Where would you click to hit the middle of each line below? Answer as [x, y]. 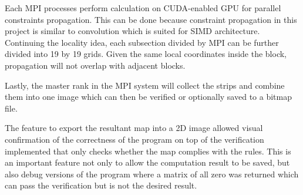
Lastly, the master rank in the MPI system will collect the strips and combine [145, 85]
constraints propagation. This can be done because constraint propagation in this [151, 19]
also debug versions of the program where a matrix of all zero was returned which [152, 174]
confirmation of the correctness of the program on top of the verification [134, 139]
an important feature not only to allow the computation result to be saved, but [147, 162]
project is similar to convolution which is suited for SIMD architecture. [132, 31]
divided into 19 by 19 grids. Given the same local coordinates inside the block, [146, 54]
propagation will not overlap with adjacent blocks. [95, 65]
